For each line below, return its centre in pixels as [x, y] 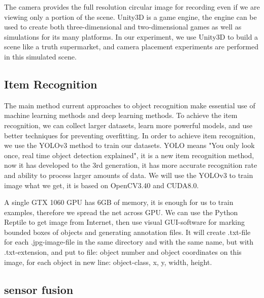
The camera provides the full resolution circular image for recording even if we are [132, 7]
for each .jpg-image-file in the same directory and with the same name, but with [129, 242]
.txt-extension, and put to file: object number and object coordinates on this [123, 252]
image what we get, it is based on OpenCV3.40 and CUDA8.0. [102, 185]
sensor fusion [39, 289]
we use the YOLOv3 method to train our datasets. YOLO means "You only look [129, 145]
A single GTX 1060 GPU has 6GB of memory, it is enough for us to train [119, 202]
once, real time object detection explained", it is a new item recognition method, [129, 155]
